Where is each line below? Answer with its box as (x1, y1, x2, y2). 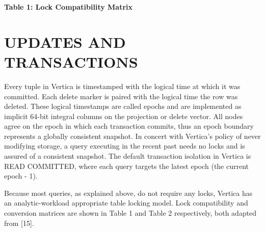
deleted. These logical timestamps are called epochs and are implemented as (4, 101, 242, 111)
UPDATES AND (4, 31, 126, 52)
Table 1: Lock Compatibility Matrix (4, 2, 133, 12)
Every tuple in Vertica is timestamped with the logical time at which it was (4, 80, 241, 91)
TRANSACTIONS (4, 51, 138, 72)
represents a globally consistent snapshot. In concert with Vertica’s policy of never (4, 130, 261, 141)
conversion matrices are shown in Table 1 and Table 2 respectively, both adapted (4, 208, 257, 218)
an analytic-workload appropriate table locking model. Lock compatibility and (4, 197, 248, 208)
